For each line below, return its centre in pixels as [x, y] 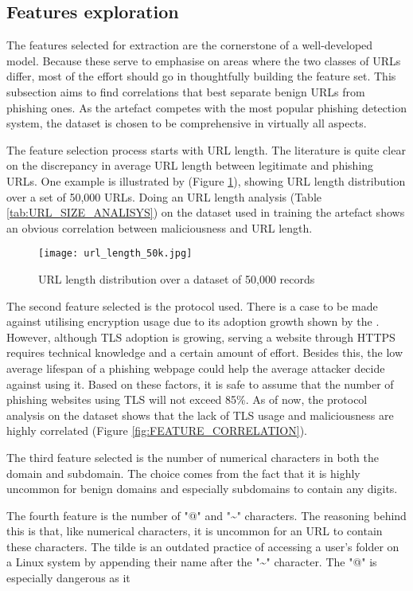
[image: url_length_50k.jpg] [115, 254]
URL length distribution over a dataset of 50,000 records [177, 278]
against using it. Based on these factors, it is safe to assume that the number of [200, 384]
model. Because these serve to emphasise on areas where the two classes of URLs [204, 60]
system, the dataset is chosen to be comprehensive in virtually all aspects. [187, 123]
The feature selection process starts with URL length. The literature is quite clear [206, 149]
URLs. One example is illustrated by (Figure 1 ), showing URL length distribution [206, 180]
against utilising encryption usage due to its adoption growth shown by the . [193, 321]
